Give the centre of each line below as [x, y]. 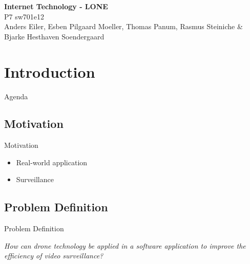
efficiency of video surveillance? [54, 256]
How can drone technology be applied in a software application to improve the [125, 245]
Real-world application [52, 162]
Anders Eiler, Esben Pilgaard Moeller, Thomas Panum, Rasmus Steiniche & [123, 26]
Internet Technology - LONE [56, 6]
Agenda [16, 96]
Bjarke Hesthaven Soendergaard [54, 36]
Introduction [50, 71]
